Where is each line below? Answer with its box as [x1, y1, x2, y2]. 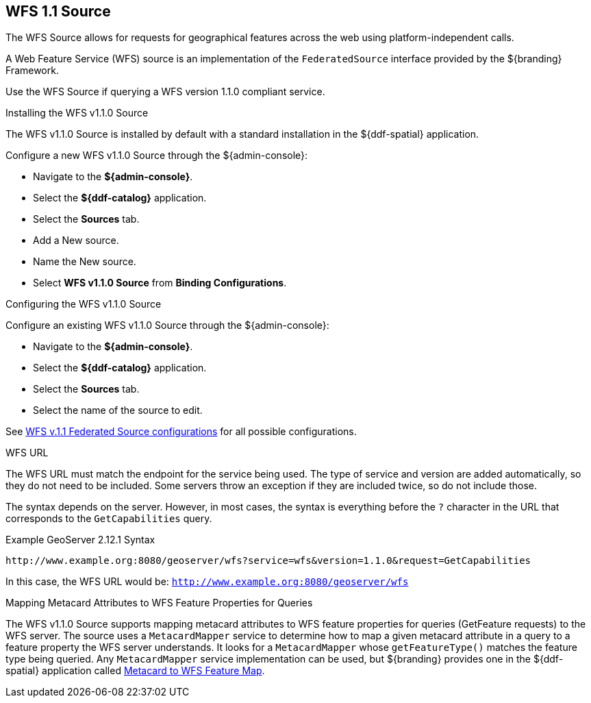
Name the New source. [33, 256, 136, 268]
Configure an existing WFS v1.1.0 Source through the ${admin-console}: [5, 319, 329, 332]
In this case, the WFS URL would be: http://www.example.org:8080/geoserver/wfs [5, 576, 409, 588]
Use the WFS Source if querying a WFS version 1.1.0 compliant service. [5, 86, 325, 98]
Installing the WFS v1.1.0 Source [5, 107, 149, 119]
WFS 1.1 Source [5, 3, 111, 20]
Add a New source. [33, 234, 119, 247]
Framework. [5, 64, 59, 77]
